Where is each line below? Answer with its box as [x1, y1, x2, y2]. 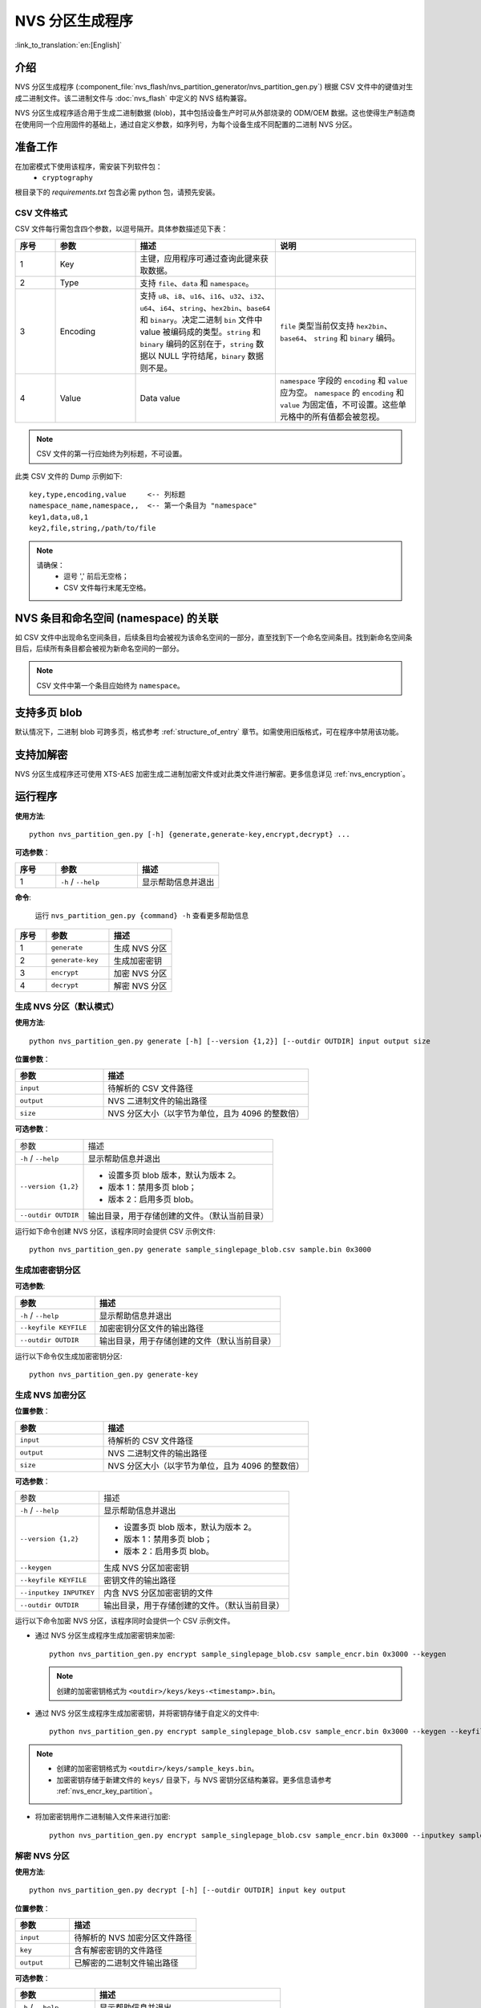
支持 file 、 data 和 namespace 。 [139, 277, 254, 288]
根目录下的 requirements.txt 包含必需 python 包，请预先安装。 [14, 187, 220, 197]
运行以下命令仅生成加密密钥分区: [14, 1351, 123, 1361]
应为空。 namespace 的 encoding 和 [280, 386, 405, 398]
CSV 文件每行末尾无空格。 [63, 582, 151, 592]
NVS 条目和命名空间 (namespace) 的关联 [14, 611, 219, 625]
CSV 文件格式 [14, 207, 68, 218]
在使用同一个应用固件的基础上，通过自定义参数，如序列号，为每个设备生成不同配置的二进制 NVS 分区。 [14, 119, 357, 129]
